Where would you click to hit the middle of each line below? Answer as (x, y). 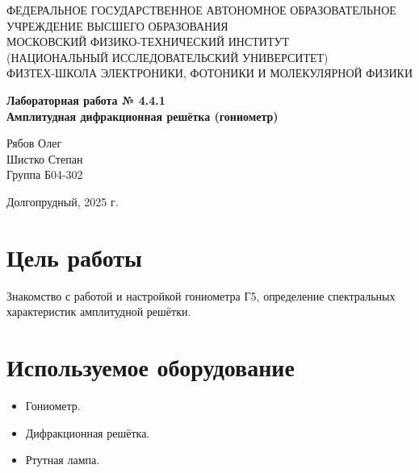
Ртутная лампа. (63, 460)
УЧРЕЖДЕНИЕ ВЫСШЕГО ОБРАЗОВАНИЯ (117, 25)
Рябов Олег (34, 143)
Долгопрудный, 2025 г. (63, 201)
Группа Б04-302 (45, 174)
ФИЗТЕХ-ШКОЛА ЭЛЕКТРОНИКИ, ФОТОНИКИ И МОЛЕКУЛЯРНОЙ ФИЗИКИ (210, 73)
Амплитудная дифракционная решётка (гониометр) (142, 116)
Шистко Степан (45, 158)
